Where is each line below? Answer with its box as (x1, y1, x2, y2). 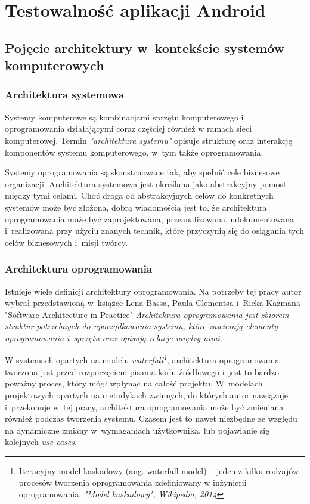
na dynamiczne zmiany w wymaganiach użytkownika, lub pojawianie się (5, 423, 269, 436)
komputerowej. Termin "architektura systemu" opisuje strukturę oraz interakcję (5, 134, 292, 146)
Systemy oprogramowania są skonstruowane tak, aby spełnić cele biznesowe (5, 166, 280, 178)
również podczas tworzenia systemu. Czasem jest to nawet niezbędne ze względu (5, 412, 297, 425)
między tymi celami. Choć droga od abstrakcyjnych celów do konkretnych (5, 189, 274, 202)
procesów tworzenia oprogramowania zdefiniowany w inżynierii (18, 476, 247, 488)
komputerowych (5, 56, 104, 75)
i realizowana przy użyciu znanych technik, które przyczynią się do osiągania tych (5, 224, 304, 237)
